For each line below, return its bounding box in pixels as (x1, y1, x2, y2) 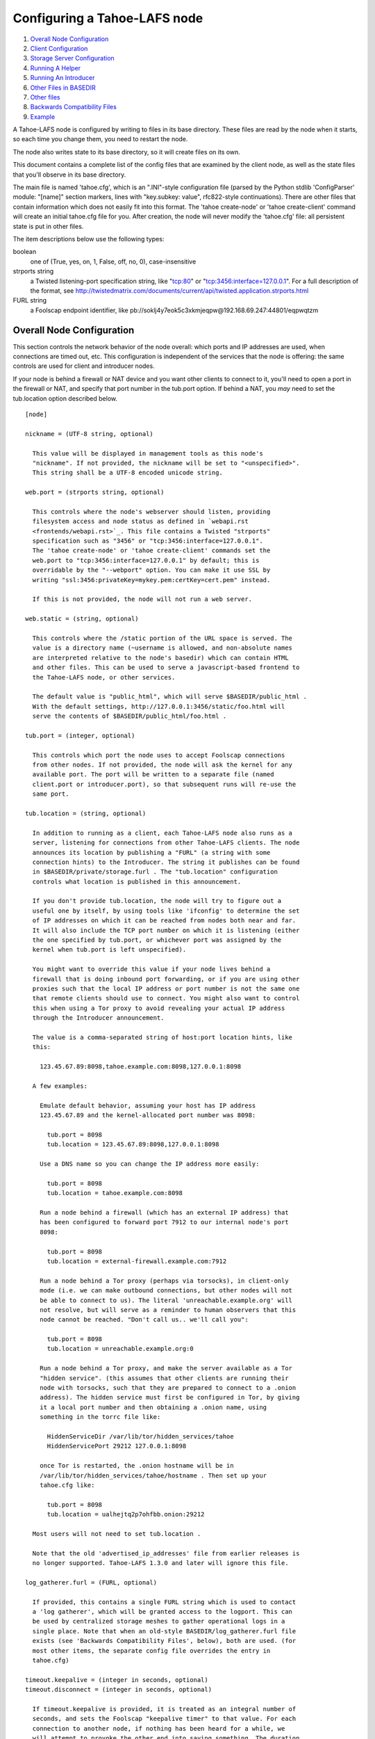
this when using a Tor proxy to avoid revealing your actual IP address (32, 1004, 285, 1012)
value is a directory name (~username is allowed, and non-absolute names (32, 644, 293, 652)
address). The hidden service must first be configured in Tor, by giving (39, 1393, 300, 1402)
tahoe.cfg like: (39, 1481, 95, 1489)
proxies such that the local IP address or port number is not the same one (32, 985, 300, 993)
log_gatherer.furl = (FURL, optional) (25, 1578, 158, 1586)
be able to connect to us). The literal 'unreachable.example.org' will (39, 1296, 293, 1304)
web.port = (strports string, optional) (25, 488, 165, 497)
